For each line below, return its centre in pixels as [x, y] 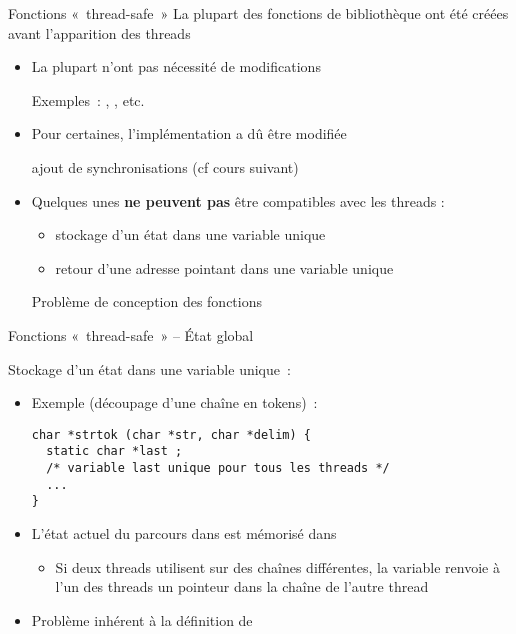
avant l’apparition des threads [99, 32]
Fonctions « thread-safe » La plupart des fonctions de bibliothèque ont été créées [258, 13]
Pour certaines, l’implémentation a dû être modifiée [189, 133]
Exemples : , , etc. [88, 99]
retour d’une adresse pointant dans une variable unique [224, 267]
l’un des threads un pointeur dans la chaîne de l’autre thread [242, 586]
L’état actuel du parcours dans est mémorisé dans [184, 533]
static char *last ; [114, 451]
